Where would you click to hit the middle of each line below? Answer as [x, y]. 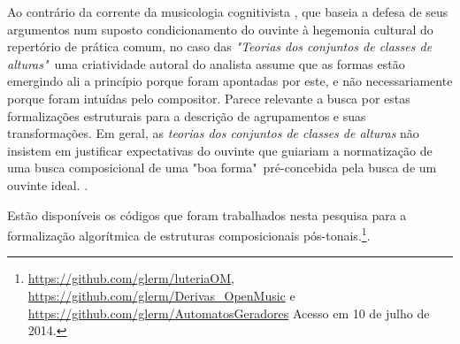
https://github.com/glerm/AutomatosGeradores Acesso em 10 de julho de [229, 313]
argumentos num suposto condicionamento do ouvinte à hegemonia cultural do [220, 29]
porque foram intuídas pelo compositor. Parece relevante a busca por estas [209, 98]
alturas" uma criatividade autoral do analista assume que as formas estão [206, 63]
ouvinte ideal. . [48, 184]
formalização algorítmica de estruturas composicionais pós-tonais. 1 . [189, 234]
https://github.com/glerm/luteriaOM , [131, 278]
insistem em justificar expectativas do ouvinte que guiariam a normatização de [220, 150]
